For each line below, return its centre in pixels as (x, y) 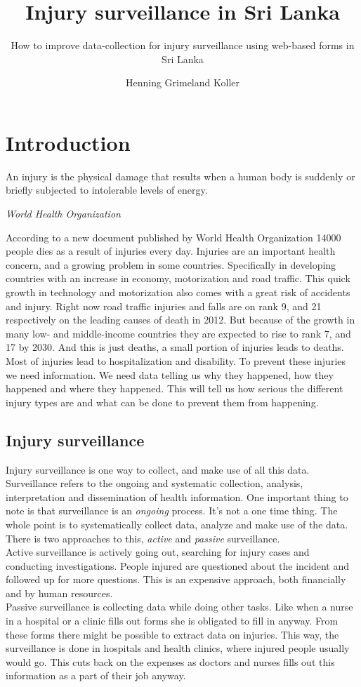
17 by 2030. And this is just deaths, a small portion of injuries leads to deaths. (175, 347)
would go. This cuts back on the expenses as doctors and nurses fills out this (170, 661)
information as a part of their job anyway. (96, 675)
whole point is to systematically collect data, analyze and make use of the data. (177, 524)
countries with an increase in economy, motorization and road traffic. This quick (178, 278)
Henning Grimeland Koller (183, 82)
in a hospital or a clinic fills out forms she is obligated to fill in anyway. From (172, 621)
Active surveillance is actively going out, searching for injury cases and (158, 552)
